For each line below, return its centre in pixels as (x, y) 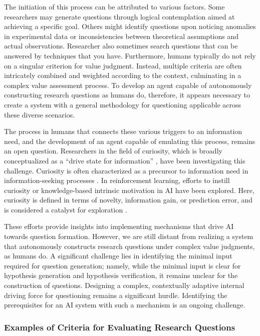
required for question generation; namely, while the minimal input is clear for (122, 265)
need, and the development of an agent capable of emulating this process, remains (130, 141)
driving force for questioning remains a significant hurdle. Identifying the (116, 295)
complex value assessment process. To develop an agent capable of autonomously (128, 85)
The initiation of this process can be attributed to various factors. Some (114, 6)
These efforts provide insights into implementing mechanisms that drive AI (119, 226)
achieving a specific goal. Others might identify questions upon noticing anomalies (130, 26)
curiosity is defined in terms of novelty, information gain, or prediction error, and (128, 200)
